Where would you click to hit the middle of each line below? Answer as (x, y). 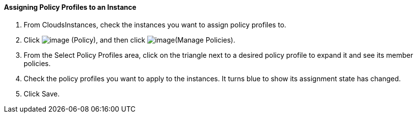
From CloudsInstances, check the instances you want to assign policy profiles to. (155, 24)
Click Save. (42, 94)
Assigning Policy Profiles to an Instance (70, 7)
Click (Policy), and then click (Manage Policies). (129, 40)
